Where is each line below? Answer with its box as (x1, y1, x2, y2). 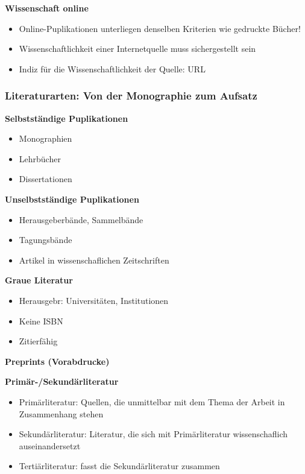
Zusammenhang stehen (19, 407, 104, 420)
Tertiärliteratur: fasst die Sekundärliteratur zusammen (19, 460, 220, 472)
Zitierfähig (19, 335, 58, 347)
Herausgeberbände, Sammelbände (19, 213, 143, 226)
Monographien (19, 132, 72, 145)
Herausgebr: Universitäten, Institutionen (19, 294, 169, 306)
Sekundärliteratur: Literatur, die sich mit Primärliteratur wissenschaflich (19, 428, 288, 440)
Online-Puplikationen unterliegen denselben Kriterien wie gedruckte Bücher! (19, 22, 301, 34)
